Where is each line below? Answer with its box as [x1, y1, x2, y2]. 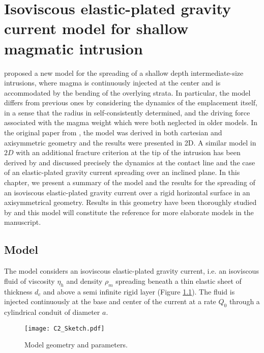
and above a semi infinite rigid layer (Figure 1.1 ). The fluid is [43, 286, 235, 297]
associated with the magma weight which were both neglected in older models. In [4, 117, 258, 128]
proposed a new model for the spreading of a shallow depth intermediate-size [4, 67, 244, 78]
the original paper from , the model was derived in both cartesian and [4, 127, 222, 138]
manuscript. [4, 217, 41, 227]
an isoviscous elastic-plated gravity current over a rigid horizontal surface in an [4, 187, 250, 197]
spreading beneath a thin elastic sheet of [115, 275, 242, 286]
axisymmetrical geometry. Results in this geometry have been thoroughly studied [4, 197, 257, 208]
